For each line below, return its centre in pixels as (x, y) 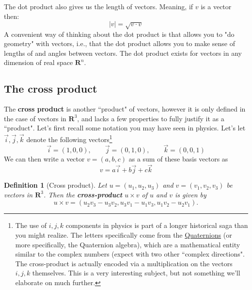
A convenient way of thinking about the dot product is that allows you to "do (119, 34)
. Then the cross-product (83, 194)
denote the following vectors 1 (69, 138)
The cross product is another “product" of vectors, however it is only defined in (125, 109)
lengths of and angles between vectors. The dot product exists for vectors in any (123, 53)
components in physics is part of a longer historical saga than (157, 225)
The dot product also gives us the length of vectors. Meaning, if (99, 6)
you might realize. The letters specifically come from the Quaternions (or (124, 235)
